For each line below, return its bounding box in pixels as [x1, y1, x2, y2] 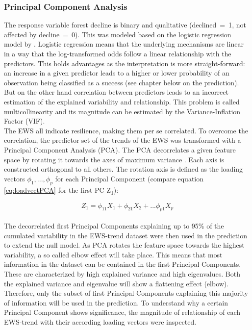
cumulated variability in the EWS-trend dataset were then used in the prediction [4, 230, 247, 240]
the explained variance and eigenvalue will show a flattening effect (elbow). [4, 278, 229, 288]
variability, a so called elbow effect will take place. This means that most [4, 249, 223, 259]
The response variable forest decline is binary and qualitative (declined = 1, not [4, 20, 246, 30]
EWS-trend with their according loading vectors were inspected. [4, 316, 197, 327]
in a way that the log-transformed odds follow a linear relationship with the [4, 49, 231, 58]
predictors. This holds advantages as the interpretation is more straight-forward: [4, 58, 245, 68]
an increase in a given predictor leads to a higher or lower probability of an [4, 68, 229, 78]
